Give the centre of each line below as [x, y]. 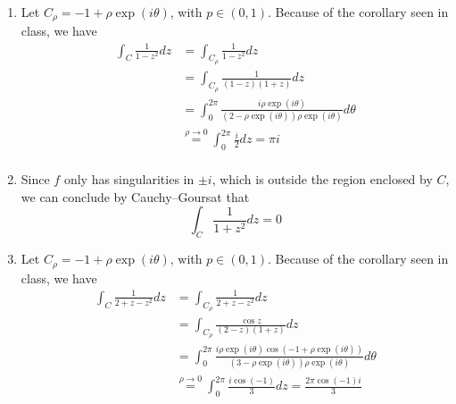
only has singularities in [129, 179]
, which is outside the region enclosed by [322, 179]
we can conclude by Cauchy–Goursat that [135, 196]
